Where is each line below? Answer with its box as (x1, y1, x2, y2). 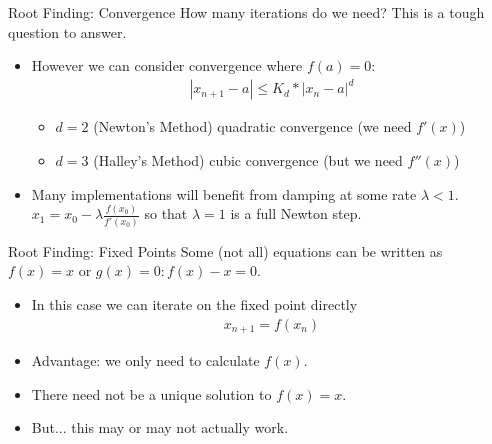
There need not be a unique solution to (31, 383, 272, 404)
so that (144, 203, 188, 224)
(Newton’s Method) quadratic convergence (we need (93, 116, 412, 137)
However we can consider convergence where (31, 55, 303, 76)
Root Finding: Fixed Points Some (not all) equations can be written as (8, 240, 443, 261)
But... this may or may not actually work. (31, 417, 289, 438)
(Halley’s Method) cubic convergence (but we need (93, 149, 403, 170)
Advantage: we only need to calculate (31, 350, 260, 371)
